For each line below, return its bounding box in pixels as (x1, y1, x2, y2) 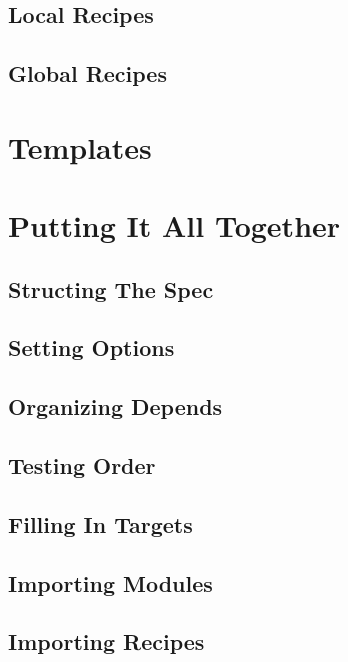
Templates (8, 126, 152, 167)
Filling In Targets (8, 508, 193, 539)
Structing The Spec (8, 273, 214, 304)
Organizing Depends (8, 391, 223, 422)
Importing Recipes (8, 626, 205, 657)
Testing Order (8, 450, 156, 481)
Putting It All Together (8, 205, 341, 246)
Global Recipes (8, 58, 167, 89)
